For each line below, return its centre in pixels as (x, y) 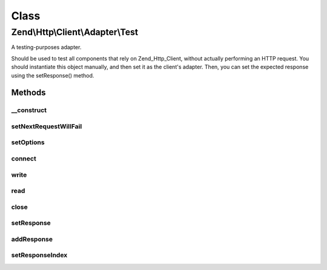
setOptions (28, 142)
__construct (29, 110)
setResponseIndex (39, 255)
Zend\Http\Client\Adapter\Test (75, 32)
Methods (28, 93)
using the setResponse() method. (53, 75)
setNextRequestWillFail (47, 126)
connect (24, 159)
